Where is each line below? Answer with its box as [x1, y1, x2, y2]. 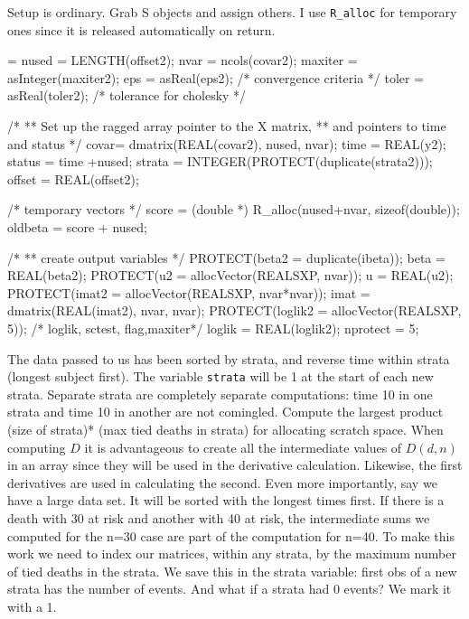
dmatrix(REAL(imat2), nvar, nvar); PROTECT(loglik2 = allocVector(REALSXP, [7, 301, 462, 320]
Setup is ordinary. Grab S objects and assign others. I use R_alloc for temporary [7, 3, 457, 21]
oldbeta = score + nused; [7, 218, 147, 236]
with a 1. [7, 596, 57, 615]
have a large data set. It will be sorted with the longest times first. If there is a [7, 491, 445, 510]
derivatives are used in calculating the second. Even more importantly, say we [7, 473, 437, 492]
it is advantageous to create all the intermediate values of [84, 437, 402, 456]
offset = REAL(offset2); [7, 169, 139, 188]
